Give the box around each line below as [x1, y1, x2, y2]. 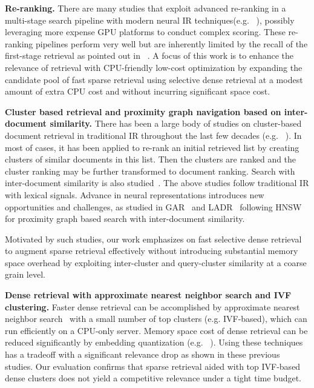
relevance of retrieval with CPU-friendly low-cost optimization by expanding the [5, 61, 303, 73]
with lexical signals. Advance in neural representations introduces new [5, 188, 264, 201]
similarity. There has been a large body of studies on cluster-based [50, 117, 302, 130]
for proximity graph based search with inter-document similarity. [5, 212, 245, 225]
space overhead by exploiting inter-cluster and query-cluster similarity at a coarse [5, 256, 307, 269]
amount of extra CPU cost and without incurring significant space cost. [5, 85, 270, 98]
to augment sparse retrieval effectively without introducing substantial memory [5, 244, 298, 257]
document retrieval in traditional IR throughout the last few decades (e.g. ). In [5, 129, 302, 141]
